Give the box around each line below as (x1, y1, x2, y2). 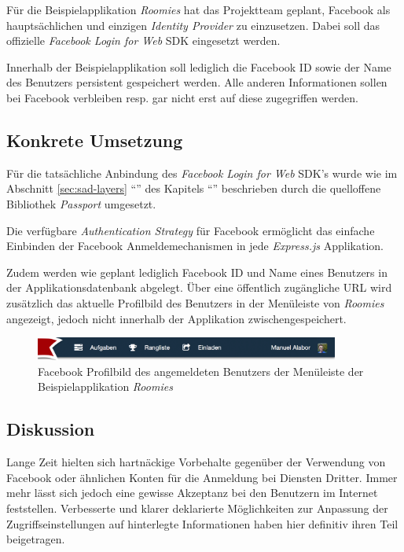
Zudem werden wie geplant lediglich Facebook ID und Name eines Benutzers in (6, 263, 387, 280)
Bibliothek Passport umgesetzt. (6, 195, 156, 212)
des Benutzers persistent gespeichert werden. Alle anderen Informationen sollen (6, 74, 387, 90)
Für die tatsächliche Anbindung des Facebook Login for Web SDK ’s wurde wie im (6, 164, 398, 181)
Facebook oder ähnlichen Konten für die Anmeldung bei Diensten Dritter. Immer (6, 469, 398, 485)
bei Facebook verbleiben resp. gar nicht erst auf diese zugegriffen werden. (6, 89, 358, 105)
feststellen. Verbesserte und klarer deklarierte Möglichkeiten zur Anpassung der (6, 500, 388, 517)
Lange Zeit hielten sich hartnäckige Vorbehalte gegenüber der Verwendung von (6, 454, 386, 470)
